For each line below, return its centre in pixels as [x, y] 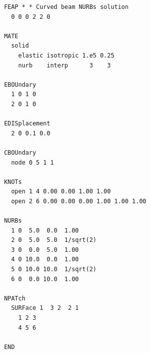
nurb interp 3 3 [64, 65]
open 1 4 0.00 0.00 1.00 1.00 [61, 192]
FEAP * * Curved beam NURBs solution [66, 7]
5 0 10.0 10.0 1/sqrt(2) [54, 269]
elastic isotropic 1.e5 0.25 [66, 55]
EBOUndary [20, 85]
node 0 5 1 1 [33, 162]
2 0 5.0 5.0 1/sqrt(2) [54, 240]
